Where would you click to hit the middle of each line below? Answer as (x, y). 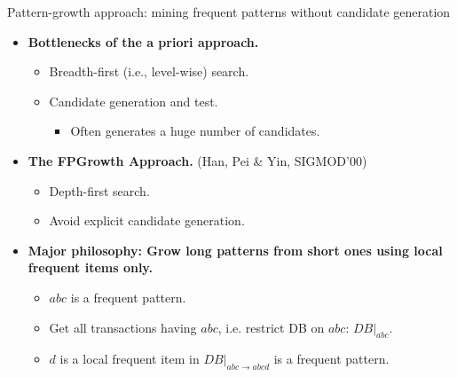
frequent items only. (90, 267)
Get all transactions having (123, 327)
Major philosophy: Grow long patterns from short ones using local (235, 250)
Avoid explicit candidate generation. (147, 220)
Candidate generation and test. (134, 101)
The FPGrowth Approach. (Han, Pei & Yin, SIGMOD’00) (197, 160)
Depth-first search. (99, 190)
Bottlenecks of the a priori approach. (143, 41)
